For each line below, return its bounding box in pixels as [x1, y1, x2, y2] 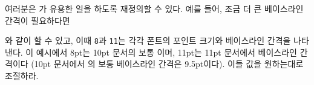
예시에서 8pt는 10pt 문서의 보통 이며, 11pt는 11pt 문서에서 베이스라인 [36, 45, 297, 58]
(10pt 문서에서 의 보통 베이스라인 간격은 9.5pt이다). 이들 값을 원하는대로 [31, 57, 304, 70]
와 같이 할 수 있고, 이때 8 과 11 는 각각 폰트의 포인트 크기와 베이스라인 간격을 [5, 34, 291, 47]
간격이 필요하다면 [5, 14, 70, 26]
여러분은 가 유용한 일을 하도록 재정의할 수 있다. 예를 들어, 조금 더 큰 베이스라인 [5, 2, 304, 14]
